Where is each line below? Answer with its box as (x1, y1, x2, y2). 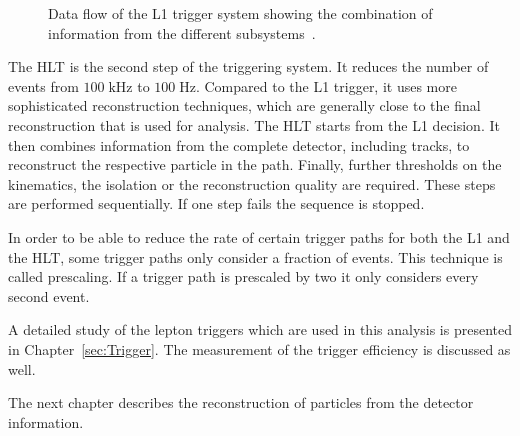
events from (8, 75, 79, 96)
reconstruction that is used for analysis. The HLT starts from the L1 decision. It (8, 114, 500, 135)
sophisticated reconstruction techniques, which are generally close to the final (8, 95, 481, 116)
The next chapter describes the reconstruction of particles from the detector (8, 392, 474, 413)
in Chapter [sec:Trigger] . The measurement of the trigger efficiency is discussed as (8, 338, 511, 359)
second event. (8, 285, 90, 306)
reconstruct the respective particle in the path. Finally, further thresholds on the (8, 154, 502, 175)
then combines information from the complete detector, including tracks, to (8, 134, 470, 155)
